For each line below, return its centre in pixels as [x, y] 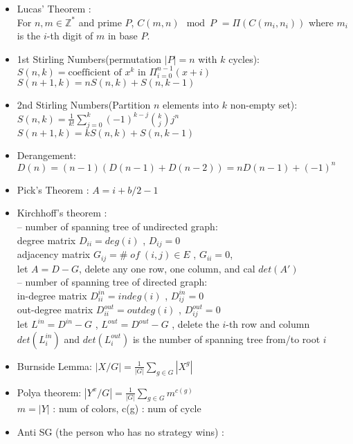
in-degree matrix [52, 295]
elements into [191, 104]
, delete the [196, 324]
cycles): [244, 58]
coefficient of [95, 72]
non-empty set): [264, 104]
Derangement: [46, 155]
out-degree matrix [55, 309]
